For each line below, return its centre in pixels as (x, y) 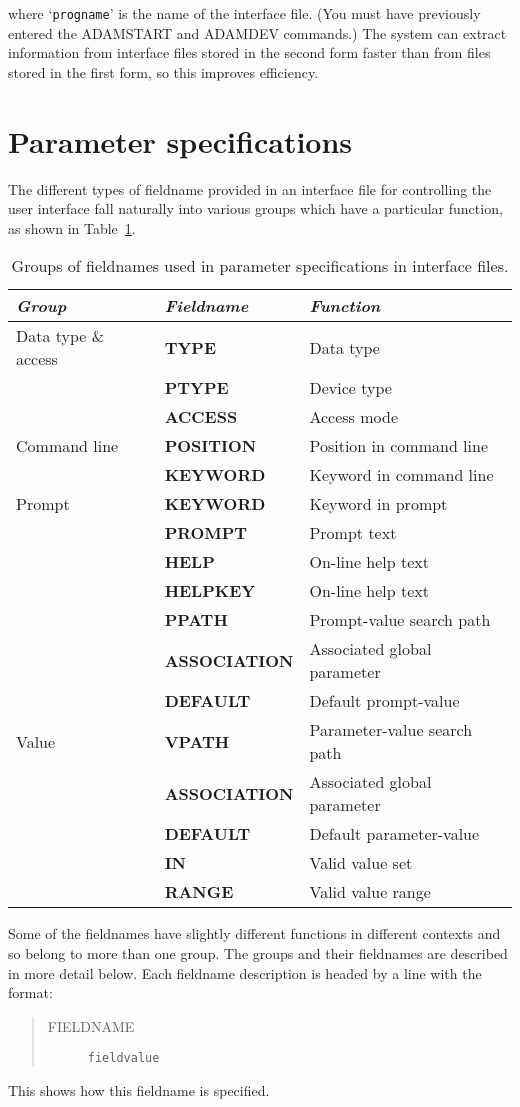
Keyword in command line (401, 475)
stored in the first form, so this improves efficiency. (163, 71)
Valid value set (361, 863)
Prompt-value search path (400, 620)
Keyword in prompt (378, 504)
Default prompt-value (384, 701)
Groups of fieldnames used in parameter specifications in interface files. (260, 266)
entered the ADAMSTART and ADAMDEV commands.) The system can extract (257, 32)
